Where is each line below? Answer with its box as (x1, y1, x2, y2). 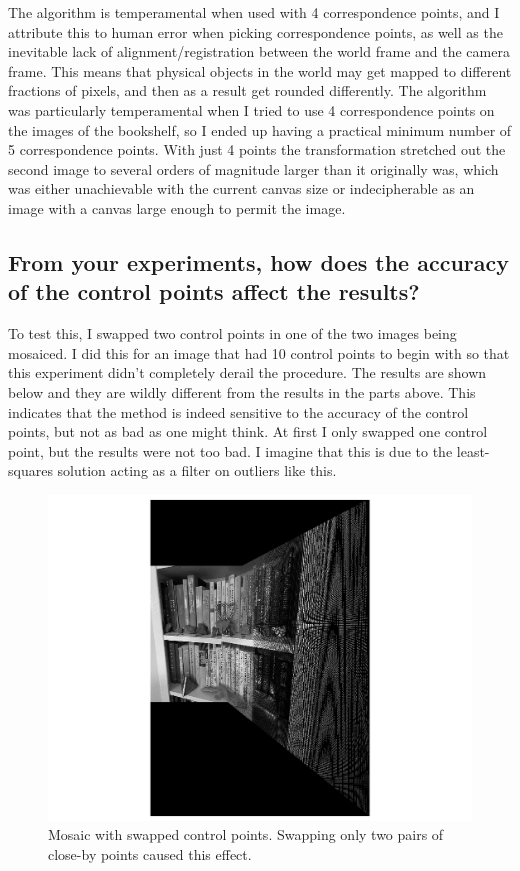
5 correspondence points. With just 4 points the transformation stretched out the (8, 139, 506, 160)
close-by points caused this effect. (48, 843, 252, 864)
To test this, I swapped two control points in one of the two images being (8, 323, 457, 344)
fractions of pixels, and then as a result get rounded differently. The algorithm (8, 80, 487, 101)
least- (456, 440, 490, 461)
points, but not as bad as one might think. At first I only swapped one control (8, 421, 488, 442)
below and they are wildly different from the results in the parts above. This (8, 381, 476, 402)
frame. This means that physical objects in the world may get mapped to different (8, 60, 512, 81)
